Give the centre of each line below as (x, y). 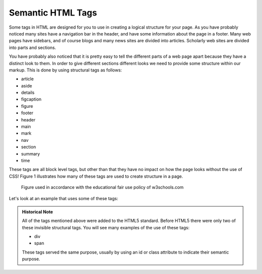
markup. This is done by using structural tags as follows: (65, 70)
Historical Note (38, 212)
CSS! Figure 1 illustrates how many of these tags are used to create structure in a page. (96, 176)
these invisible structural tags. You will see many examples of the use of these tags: (106, 227)
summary (31, 154)
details (28, 93)
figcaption (31, 99)
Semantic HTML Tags (53, 13)
